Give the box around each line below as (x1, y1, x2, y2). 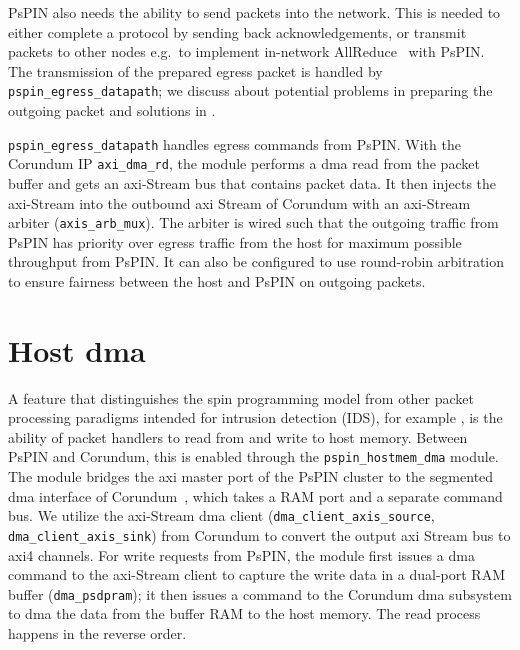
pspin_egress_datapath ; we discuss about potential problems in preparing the (8, 80, 493, 101)
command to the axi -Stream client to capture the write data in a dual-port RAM (8, 564, 505, 585)
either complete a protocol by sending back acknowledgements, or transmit (8, 21, 467, 42)
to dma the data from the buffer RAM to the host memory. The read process (8, 603, 481, 624)
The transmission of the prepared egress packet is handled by (8, 60, 383, 81)
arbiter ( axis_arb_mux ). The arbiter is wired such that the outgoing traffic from (8, 212, 499, 233)
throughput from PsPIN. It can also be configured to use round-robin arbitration (8, 251, 505, 272)
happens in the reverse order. (8, 623, 187, 644)
